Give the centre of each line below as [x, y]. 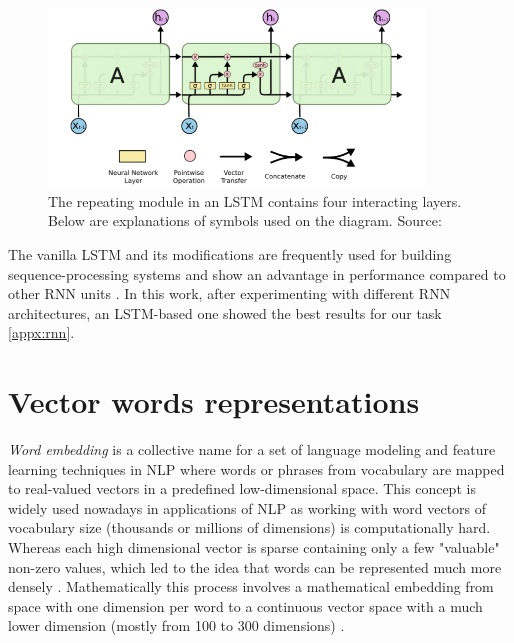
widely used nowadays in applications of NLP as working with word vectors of [247, 507]
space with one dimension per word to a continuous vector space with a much [245, 605]
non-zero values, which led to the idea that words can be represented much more [255, 566]
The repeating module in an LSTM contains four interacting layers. [255, 200]
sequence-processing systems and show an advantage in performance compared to [257, 273]
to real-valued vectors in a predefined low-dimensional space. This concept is [242, 488]
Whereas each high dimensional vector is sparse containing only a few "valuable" [254, 547]
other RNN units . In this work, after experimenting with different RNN [229, 293]
